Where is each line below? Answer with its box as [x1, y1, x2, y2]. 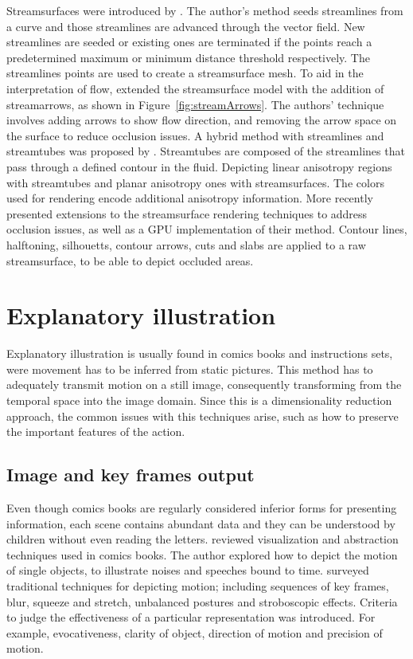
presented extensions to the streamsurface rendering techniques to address [6, 205, 368, 222]
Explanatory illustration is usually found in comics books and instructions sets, [6, 345, 393, 362]
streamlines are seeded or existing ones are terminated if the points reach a [6, 33, 372, 50]
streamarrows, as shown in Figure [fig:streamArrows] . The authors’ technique [6, 96, 384, 112]
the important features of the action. [6, 423, 185, 440]
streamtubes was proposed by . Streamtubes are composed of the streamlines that [6, 143, 405, 159]
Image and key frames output [6, 462, 255, 487]
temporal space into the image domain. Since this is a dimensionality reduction [6, 392, 392, 408]
